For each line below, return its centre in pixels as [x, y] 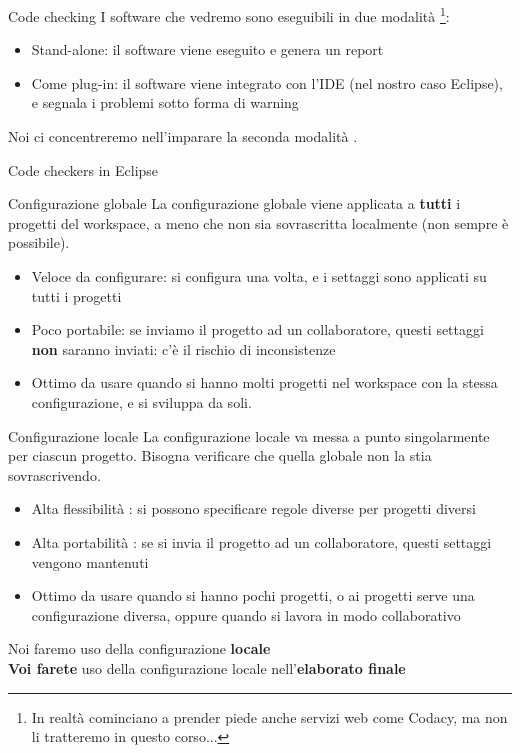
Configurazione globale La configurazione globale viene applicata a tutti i [234, 203]
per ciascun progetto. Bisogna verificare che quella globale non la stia [220, 455]
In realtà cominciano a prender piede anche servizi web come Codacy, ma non [269, 716]
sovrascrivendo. [54, 474]
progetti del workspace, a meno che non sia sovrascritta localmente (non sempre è [258, 222]
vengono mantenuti [90, 561]
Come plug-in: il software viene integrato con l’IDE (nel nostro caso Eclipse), [267, 82]
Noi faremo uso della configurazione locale [139, 648]
